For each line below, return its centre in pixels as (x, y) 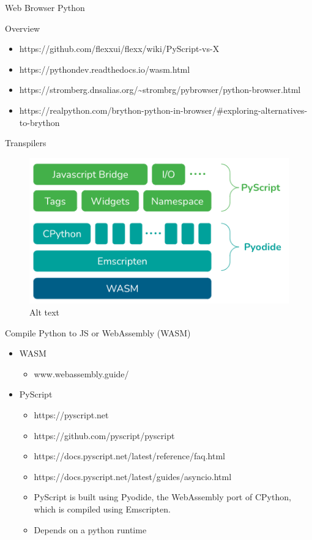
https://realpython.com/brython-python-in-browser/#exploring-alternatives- (163, 110)
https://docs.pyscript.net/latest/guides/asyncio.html (133, 476)
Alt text (44, 312)
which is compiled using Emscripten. (102, 509)
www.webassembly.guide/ (81, 373)
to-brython (39, 122)
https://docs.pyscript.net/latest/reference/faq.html (129, 456)
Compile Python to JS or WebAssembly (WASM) (98, 332)
